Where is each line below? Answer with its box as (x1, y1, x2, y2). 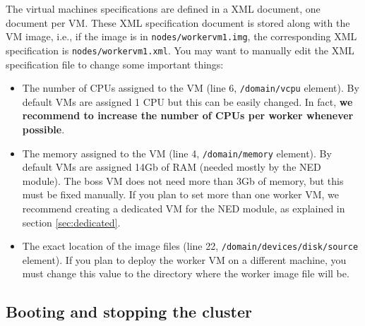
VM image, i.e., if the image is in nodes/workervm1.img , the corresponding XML (6, 29, 357, 44)
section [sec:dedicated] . (22, 215, 121, 229)
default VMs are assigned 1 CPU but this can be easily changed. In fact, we (22, 94, 353, 109)
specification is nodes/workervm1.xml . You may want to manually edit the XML (6, 42, 354, 57)
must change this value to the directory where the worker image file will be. (22, 266, 349, 281)
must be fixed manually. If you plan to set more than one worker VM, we (22, 187, 340, 202)
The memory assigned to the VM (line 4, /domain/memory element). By (22, 145, 332, 160)
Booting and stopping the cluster (6, 301, 253, 322)
